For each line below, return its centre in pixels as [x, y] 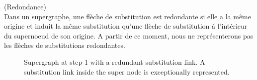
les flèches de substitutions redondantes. [65, 45]
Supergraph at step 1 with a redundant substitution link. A [115, 61]
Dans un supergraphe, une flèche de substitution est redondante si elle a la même [128, 16]
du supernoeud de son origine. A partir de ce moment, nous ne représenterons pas [129, 35]
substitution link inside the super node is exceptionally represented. [127, 71]
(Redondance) [25, 6]
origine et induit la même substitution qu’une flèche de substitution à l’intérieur [126, 26]
